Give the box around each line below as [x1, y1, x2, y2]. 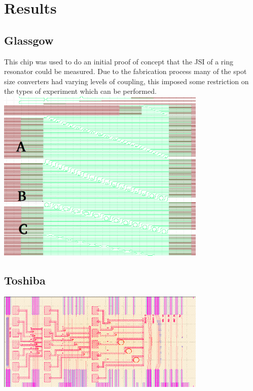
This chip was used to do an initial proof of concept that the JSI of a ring [4, 56, 234, 66]
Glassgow [4, 32, 54, 48]
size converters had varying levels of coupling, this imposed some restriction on [4, 76, 249, 86]
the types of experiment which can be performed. [4, 86, 157, 96]
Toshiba [4, 272, 46, 288]
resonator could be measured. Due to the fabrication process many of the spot [4, 66, 247, 77]
